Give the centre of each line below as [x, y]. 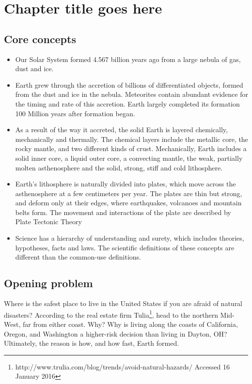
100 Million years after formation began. [75, 113]
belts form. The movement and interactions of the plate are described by [123, 212]
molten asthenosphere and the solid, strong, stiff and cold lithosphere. [119, 167]
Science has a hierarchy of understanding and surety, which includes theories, [130, 238]
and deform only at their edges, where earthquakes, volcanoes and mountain [128, 203]
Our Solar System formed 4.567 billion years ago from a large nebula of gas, [128, 59]
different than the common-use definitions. [78, 257]
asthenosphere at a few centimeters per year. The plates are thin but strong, [129, 193]
